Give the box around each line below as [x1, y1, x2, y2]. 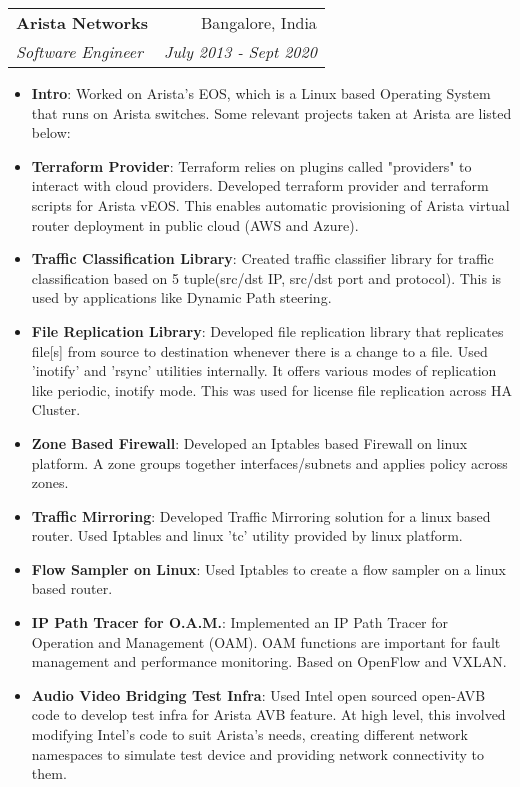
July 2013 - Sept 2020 [164, 40, 317, 63]
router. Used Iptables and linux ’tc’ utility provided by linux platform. [31, 525, 463, 546]
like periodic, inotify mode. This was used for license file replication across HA [31, 379, 512, 400]
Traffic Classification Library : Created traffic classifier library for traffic [31, 248, 494, 269]
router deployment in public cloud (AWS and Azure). [31, 214, 359, 235]
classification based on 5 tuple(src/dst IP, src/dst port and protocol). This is [31, 267, 502, 288]
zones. [31, 472, 69, 493]
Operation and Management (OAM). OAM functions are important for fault [31, 631, 501, 652]
